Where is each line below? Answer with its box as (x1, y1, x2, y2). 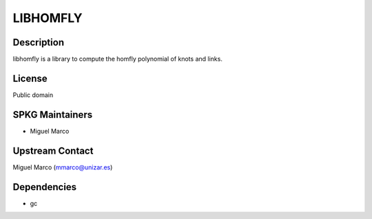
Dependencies (12, 181, 77, 193)
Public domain (12, 90, 54, 99)
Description (12, 36, 65, 48)
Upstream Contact (12, 145, 94, 156)
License (12, 72, 48, 84)
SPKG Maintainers (12, 109, 93, 121)
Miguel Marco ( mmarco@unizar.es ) (12, 163, 113, 171)
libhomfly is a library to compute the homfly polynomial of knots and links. (12, 55, 223, 63)
